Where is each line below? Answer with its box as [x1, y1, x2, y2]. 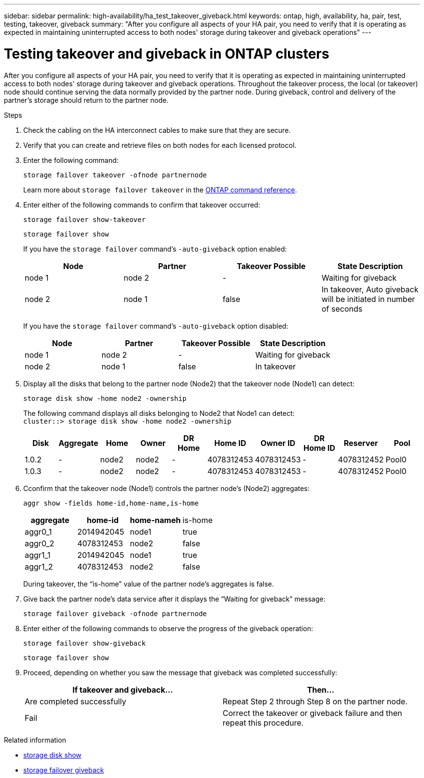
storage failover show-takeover [23, 215, 146, 223]
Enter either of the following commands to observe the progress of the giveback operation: [23, 624, 313, 633]
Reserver [344, 438, 378, 448]
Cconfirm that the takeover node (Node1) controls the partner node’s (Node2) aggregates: [23, 484, 310, 492]
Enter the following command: [23, 156, 119, 164]
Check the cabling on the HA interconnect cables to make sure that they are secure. [23, 126, 291, 134]
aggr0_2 [25, 538, 55, 548]
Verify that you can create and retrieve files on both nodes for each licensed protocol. [23, 141, 297, 149]
